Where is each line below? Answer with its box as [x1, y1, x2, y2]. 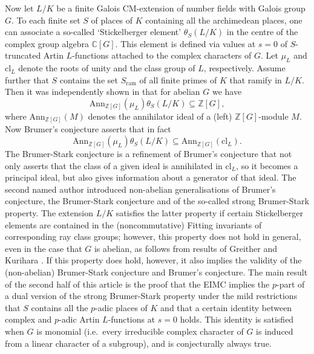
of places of [91, 13, 133, 26]
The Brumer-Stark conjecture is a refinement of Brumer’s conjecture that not [5, 147, 292, 160]
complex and [5, 313, 52, 326]
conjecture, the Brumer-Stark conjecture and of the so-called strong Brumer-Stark [5, 195, 309, 207]
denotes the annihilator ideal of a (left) [88, 109, 232, 122]
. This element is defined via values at [115, 37, 256, 50]
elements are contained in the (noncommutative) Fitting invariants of [5, 218, 262, 231]
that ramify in [229, 73, 282, 86]
